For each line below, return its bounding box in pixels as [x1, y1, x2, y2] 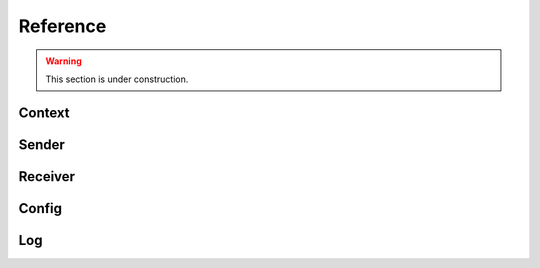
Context [18, 104, 70, 121]
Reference [18, 15, 107, 37]
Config [18, 200, 62, 217]
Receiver [18, 168, 75, 185]
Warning [45, 55, 82, 67]
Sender [18, 136, 65, 153]
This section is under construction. [45, 73, 189, 85]
